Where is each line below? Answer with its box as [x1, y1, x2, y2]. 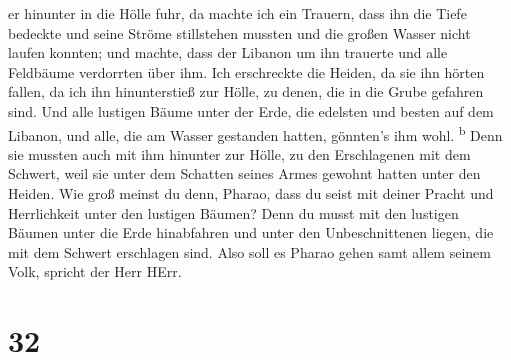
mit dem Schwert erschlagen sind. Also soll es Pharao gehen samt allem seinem [8, 241, 491, 262]
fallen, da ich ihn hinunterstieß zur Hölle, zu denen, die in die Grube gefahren [8, 81, 484, 102]
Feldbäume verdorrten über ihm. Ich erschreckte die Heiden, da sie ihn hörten [8, 61, 485, 82]
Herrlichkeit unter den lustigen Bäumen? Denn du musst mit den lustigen [8, 202, 459, 223]
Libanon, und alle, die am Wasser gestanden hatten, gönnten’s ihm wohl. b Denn [8, 121, 503, 145]
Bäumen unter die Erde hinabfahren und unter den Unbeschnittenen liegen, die [8, 222, 494, 243]
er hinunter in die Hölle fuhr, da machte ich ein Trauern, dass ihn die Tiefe [8, 3, 467, 23]
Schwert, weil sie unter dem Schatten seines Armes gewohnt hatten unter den [8, 163, 481, 184]
